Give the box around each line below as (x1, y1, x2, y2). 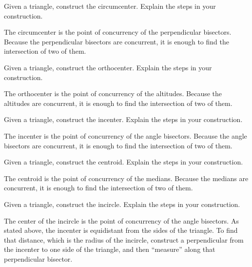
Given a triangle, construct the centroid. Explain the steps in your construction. (4, 157, 243, 167)
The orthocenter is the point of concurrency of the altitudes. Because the (4, 88, 222, 99)
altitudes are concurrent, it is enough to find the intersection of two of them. (4, 98, 233, 108)
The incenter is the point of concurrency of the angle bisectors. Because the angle (4, 130, 247, 141)
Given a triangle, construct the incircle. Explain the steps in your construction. (4, 199, 240, 209)
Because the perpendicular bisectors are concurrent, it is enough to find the (4, 36, 229, 46)
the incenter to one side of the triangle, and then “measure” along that (4, 244, 215, 254)
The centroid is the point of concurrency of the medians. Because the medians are (4, 173, 249, 183)
